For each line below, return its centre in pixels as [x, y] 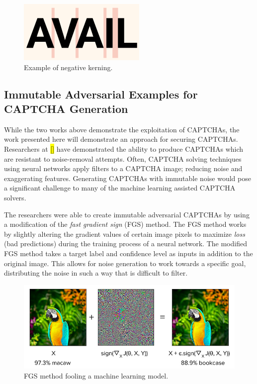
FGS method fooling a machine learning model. [96, 375]
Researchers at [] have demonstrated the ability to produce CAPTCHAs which [124, 148]
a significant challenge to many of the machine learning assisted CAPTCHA [120, 188]
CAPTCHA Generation [66, 108]
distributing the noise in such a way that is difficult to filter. [96, 273]
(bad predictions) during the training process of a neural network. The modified [126, 243]
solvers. [15, 197]
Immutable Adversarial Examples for [101, 94]
